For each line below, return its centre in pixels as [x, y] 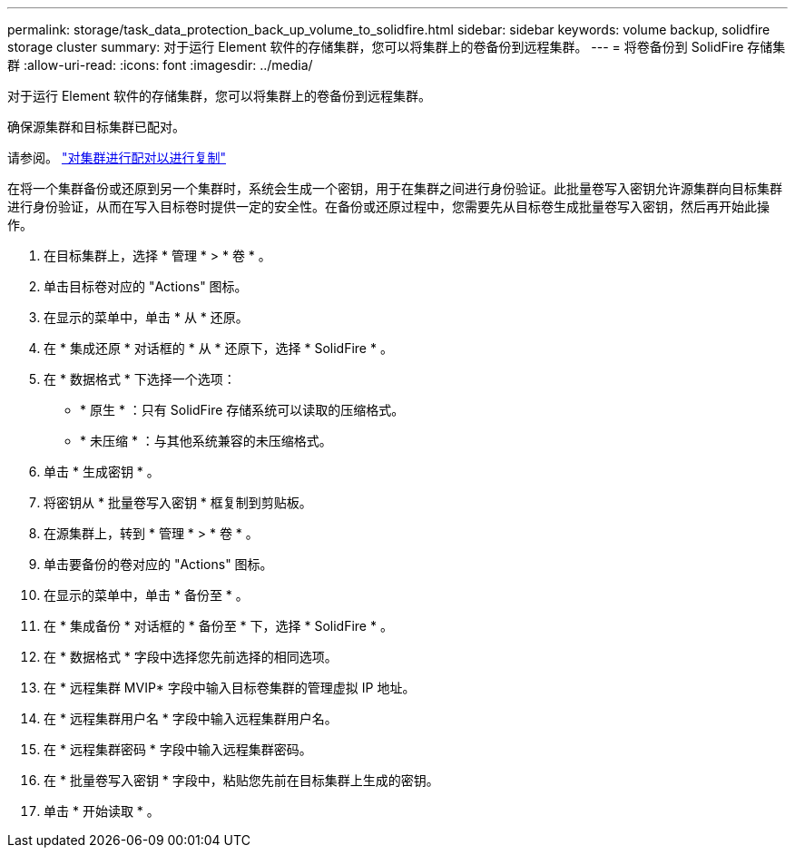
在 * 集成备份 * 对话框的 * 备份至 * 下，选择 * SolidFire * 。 [218, 626]
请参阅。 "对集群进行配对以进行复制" [117, 157]
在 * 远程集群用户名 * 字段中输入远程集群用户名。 [191, 718]
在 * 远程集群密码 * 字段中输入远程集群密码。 [178, 749]
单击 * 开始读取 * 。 [102, 811]
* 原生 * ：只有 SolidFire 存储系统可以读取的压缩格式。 [242, 410]
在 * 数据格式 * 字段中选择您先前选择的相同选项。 [191, 657]
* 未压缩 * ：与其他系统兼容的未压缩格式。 [206, 441]
